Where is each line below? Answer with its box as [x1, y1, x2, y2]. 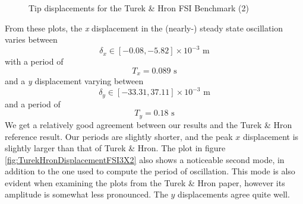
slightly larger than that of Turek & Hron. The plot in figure [5, 142, 226, 154]
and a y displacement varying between [5, 75, 144, 87]
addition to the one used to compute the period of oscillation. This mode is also [5, 165, 295, 177]
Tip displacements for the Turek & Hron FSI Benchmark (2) [29, 2, 249, 14]
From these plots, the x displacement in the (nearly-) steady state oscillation [5, 21, 283, 34]
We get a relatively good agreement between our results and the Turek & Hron [5, 118, 292, 130]
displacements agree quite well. [178, 188, 290, 200]
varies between [5, 33, 58, 46]
